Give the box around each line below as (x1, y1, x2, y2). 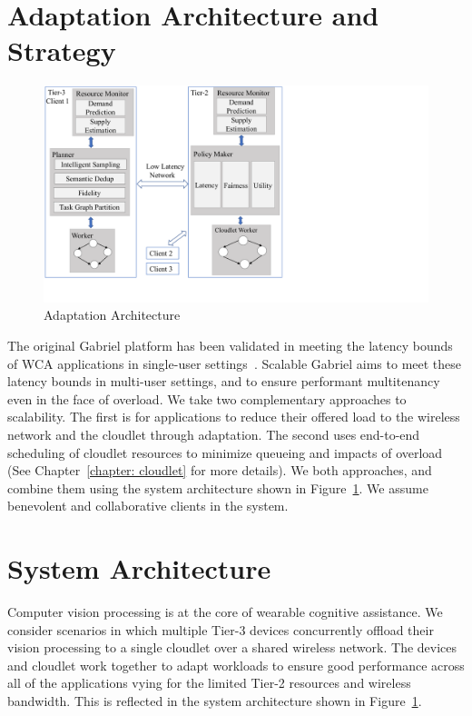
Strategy (7, 32, 116, 69)
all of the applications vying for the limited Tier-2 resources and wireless (7, 673, 411, 692)
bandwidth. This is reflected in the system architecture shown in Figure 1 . (7, 691, 422, 711)
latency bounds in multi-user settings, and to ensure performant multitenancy (7, 372, 440, 391)
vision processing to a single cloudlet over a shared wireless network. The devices (7, 638, 457, 657)
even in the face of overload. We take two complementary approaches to (7, 389, 407, 408)
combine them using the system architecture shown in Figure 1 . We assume (7, 478, 428, 497)
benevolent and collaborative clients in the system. (7, 496, 289, 515)
